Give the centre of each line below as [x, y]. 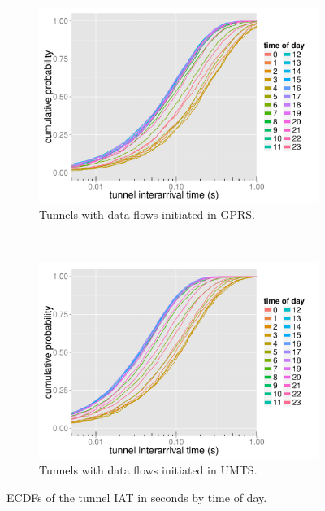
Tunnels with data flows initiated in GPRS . [147, 214]
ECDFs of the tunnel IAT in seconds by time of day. [137, 497]
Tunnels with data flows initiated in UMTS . [148, 470]
